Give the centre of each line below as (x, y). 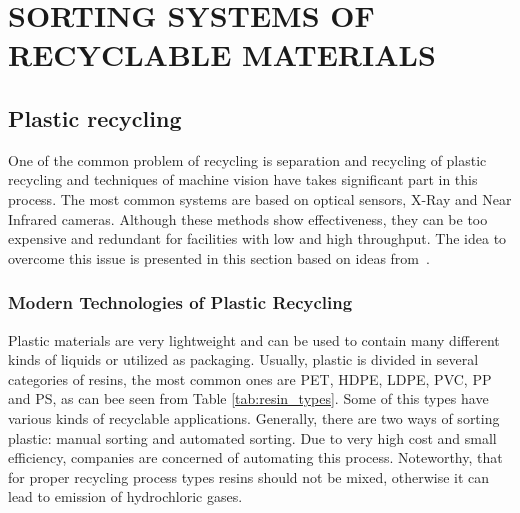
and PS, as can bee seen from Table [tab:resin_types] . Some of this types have (248, 398)
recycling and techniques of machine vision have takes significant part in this (243, 179)
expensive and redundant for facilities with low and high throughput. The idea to (257, 238)
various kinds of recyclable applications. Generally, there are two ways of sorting (254, 417)
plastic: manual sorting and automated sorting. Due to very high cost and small (252, 437)
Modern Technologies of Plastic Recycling (180, 302)
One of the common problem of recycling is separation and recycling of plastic (247, 159)
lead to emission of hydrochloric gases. (125, 496)
